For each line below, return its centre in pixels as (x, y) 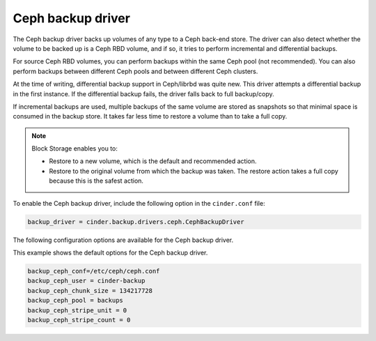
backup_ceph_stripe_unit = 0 (77, 310)
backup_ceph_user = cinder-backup (86, 281)
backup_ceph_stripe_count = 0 (79, 320)
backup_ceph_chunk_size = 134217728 (90, 290)
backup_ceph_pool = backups (75, 301)
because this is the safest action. (96, 181)
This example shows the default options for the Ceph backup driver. (110, 252)
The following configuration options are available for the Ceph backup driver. (123, 240)
